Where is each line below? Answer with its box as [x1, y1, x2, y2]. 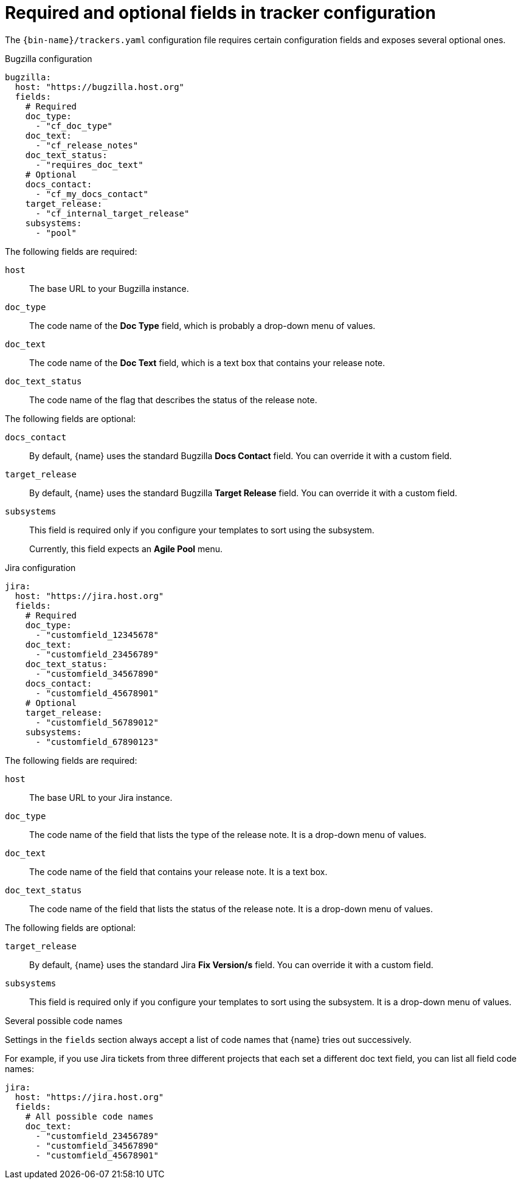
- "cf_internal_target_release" [35, 208, 190, 218]
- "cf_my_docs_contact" [35, 189, 149, 199]
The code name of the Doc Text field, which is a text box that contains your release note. [29, 357, 385, 368]
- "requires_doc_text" [35, 159, 143, 170]
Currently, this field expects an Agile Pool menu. [29, 543, 223, 554]
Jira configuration [5, 562, 76, 573]
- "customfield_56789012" [35, 717, 159, 727]
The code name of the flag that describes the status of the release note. [29, 394, 317, 405]
